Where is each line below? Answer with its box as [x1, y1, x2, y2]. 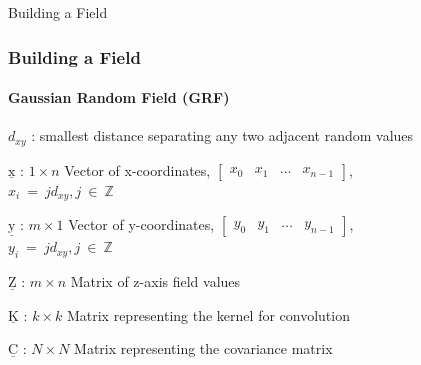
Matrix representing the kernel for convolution [66, 304, 350, 325]
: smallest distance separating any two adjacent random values [31, 125, 414, 146]
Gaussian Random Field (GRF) [8, 87, 230, 108]
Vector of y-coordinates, [68, 214, 215, 235]
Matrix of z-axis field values [70, 270, 241, 291]
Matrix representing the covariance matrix [74, 338, 333, 359]
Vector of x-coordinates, [64, 159, 211, 180]
